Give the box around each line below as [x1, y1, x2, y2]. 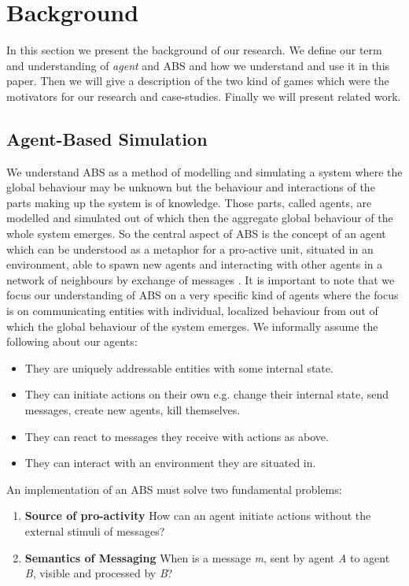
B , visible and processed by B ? [24, 565, 173, 581]
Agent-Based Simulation [6, 126, 208, 150]
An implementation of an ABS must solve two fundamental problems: [6, 480, 342, 497]
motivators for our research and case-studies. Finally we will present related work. [6, 87, 401, 104]
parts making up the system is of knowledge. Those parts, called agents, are [6, 194, 372, 210]
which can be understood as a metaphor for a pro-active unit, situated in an [6, 240, 374, 257]
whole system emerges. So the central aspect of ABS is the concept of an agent [6, 225, 386, 242]
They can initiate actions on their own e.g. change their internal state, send [24, 386, 389, 402]
